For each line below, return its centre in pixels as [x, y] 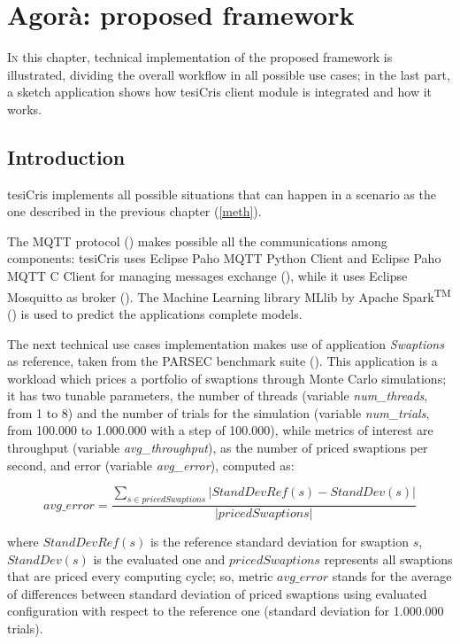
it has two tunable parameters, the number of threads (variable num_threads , [218, 396]
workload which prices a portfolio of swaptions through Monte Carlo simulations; [227, 378]
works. [25, 109]
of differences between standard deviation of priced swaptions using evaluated [217, 593]
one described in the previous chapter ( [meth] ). [134, 211]
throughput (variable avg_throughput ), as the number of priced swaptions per [218, 448]
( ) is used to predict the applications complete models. [155, 313]
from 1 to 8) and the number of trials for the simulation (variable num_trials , [218, 412]
